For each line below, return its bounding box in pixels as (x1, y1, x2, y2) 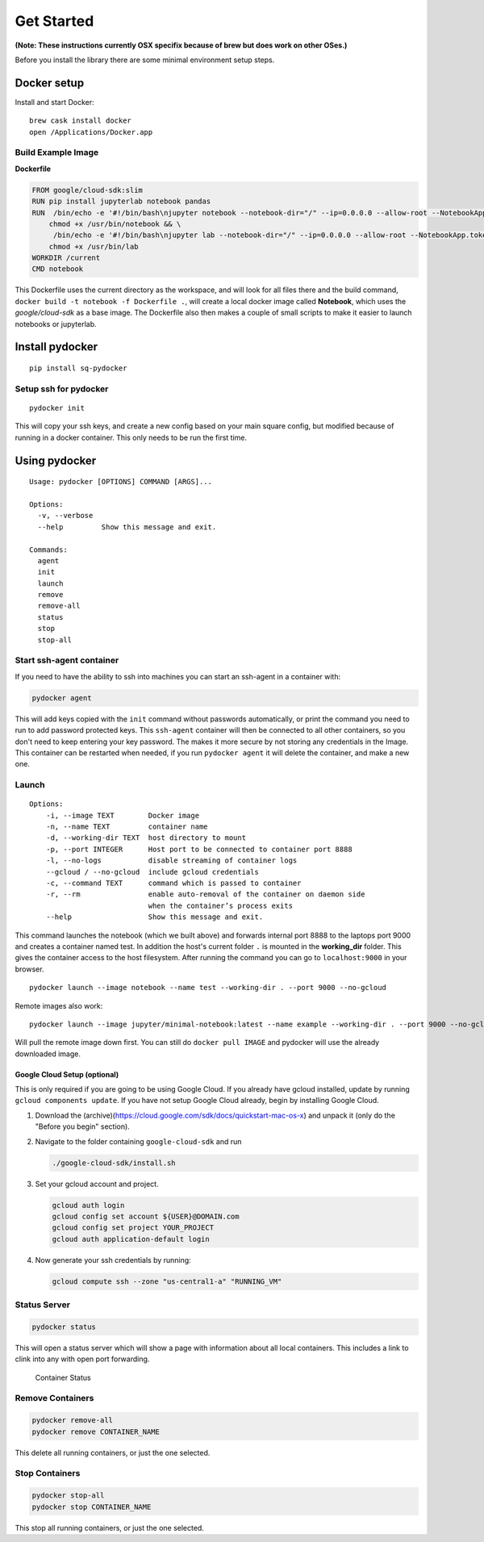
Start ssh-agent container (15, 654, 119, 666)
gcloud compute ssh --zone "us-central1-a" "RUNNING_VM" (52, 1277, 282, 1286)
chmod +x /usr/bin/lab (48, 242, 139, 251)
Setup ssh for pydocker (15, 383, 109, 395)
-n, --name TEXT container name (45, 822, 209, 831)
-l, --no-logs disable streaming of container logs (45, 856, 298, 865)
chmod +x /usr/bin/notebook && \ (48, 219, 181, 228)
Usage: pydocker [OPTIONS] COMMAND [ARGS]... (29, 477, 213, 487)
